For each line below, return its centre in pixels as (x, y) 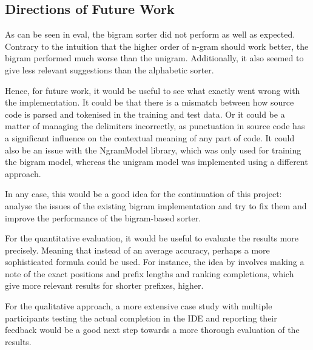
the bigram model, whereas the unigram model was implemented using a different (156, 162)
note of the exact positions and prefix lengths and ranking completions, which (150, 273)
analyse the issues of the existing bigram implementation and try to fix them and (156, 205)
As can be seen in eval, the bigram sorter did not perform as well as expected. (150, 34)
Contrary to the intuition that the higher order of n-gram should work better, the (157, 46)
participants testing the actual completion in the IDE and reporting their (141, 318)
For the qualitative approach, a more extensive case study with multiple (139, 306)
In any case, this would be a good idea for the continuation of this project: (143, 194)
